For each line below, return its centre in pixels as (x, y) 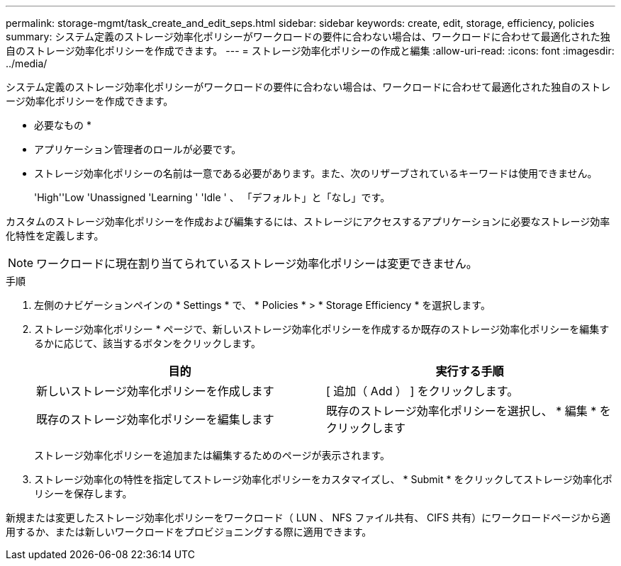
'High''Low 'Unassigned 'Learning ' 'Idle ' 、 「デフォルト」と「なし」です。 (212, 197)
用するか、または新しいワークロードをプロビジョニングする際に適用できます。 (189, 532)
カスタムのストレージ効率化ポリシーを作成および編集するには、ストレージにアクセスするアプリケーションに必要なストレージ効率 (308, 221)
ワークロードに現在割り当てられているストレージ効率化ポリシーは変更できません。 (257, 264)
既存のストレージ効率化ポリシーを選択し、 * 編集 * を (469, 411)
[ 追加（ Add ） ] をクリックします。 (423, 391)
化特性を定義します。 (55, 236)
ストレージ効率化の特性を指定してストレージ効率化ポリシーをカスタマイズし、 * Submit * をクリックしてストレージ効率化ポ (323, 479)
